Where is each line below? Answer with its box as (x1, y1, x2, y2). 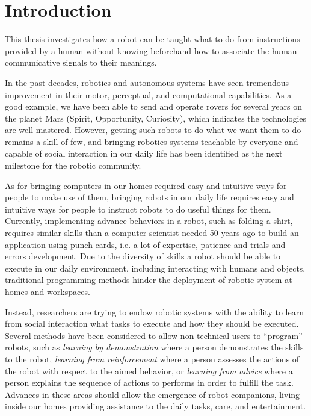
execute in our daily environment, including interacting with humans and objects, (5, 261, 306, 274)
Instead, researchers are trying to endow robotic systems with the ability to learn (5, 305, 304, 318)
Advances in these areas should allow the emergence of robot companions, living (5, 388, 300, 400)
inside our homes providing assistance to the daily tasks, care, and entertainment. (5, 400, 306, 412)
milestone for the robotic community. (5, 159, 141, 172)
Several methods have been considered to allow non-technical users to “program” (5, 329, 303, 341)
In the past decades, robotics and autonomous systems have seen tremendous (5, 76, 289, 88)
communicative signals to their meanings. (5, 56, 157, 69)
